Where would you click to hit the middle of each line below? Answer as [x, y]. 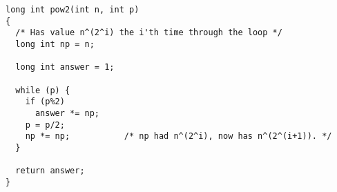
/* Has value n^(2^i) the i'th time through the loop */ [149, 33]
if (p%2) [45, 102]
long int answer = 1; [65, 67]
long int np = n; [55, 44]
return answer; [50, 171]
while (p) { [43, 90]
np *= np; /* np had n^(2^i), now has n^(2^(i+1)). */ [179, 136]
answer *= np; [67, 113]
